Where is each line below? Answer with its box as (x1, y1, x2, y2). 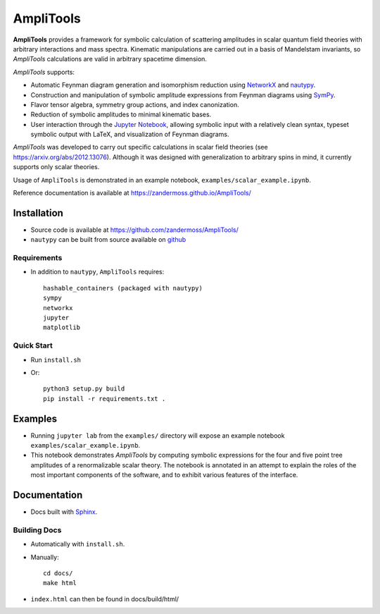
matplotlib (43, 324, 81, 331)
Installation (13, 207, 63, 219)
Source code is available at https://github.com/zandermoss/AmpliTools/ (30, 226, 239, 234)
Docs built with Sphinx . (30, 508, 98, 516)
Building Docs (13, 525, 62, 535)
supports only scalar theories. (13, 163, 100, 171)
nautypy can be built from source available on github (30, 235, 186, 244)
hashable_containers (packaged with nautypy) (43, 284, 203, 292)
